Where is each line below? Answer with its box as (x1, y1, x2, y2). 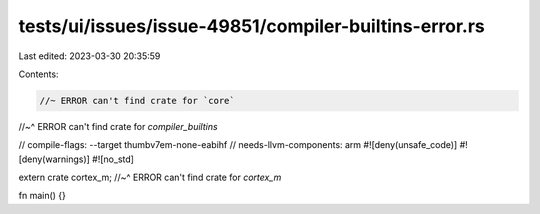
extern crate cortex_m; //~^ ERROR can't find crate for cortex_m (18, 171, 282, 184)
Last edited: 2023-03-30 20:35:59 (18, 50, 161, 62)
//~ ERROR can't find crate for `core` (39, 95, 235, 106)
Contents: (18, 68, 59, 80)
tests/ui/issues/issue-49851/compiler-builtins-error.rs (18, 15, 485, 37)
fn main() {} (18, 190, 67, 202)
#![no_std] (91, 153, 135, 165)
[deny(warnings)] (18, 153, 90, 165)
